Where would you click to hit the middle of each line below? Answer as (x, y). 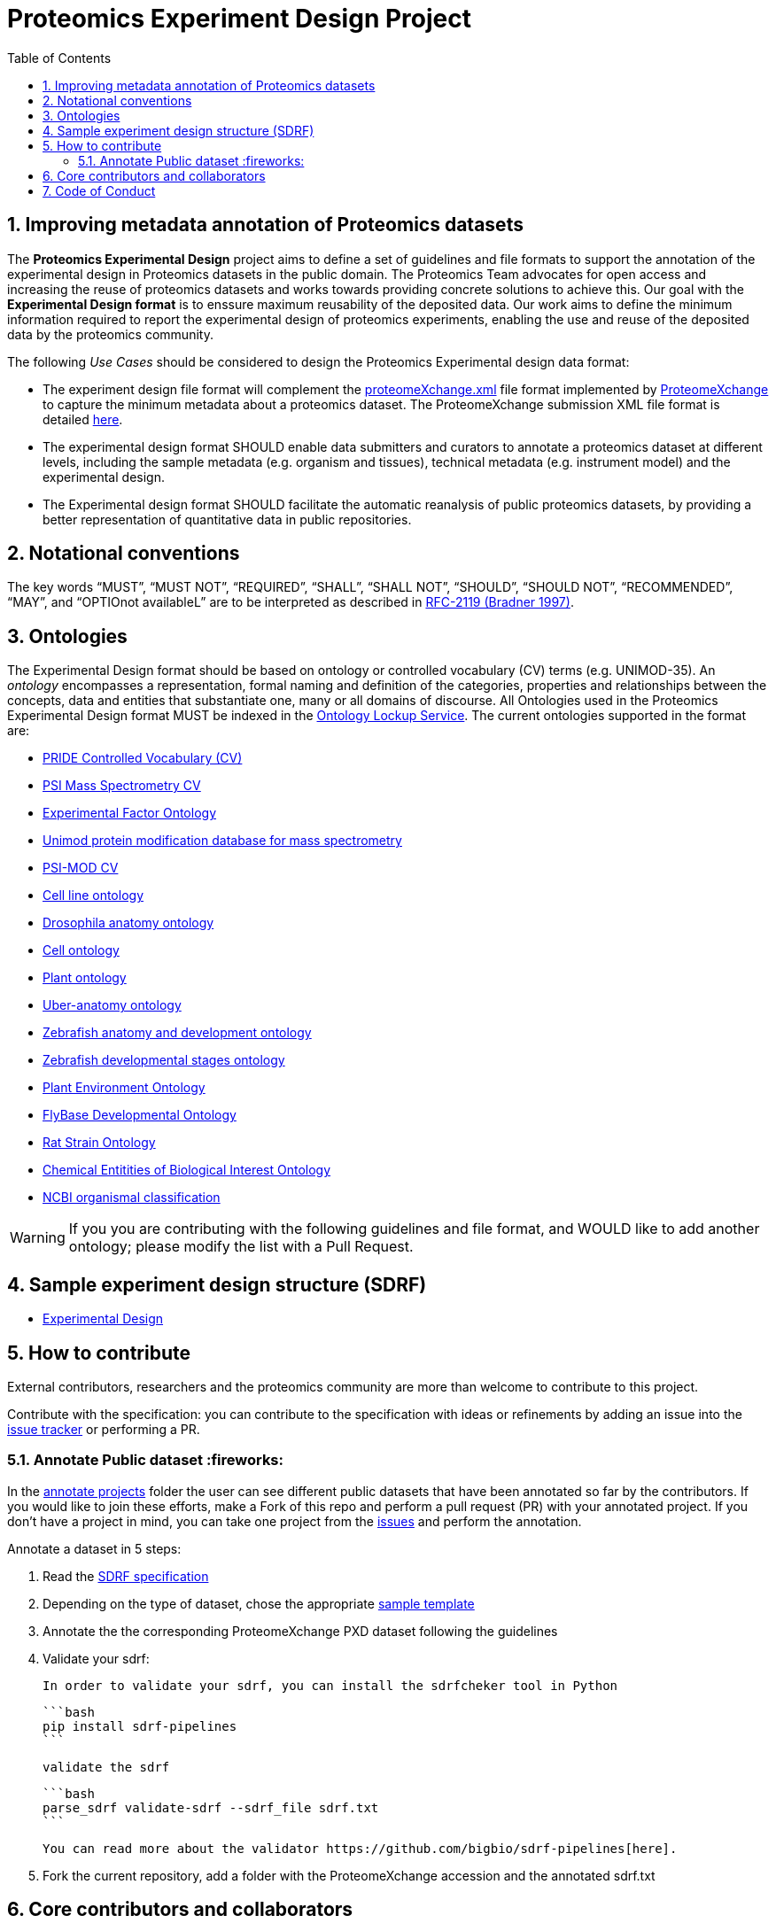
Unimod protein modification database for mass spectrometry (222, 841)
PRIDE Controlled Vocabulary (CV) (143, 758)
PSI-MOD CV (81, 868)
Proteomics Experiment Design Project (239, 19)
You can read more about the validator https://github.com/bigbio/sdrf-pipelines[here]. (360, 1848)
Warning (38, 1238)
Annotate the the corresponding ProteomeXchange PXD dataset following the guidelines (300, 1631)
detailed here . (83, 419)
